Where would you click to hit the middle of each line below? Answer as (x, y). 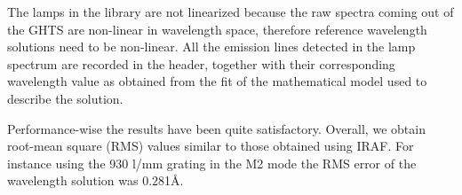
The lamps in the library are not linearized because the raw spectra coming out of (231, 12)
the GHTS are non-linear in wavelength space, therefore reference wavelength (217, 29)
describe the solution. (65, 98)
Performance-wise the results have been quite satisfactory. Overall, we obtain (216, 128)
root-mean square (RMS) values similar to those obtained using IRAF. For (211, 146)
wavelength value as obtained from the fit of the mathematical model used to (217, 81)
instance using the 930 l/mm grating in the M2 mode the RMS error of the (212, 163)
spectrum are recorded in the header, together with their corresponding (201, 63)
